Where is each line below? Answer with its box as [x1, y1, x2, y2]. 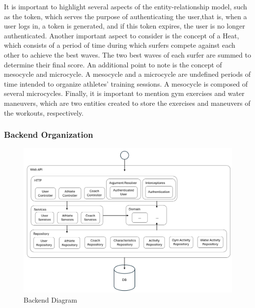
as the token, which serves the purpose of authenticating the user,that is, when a [4, 11, 247, 21]
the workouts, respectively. [4, 107, 84, 118]
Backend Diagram [24, 294, 77, 305]
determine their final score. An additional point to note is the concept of [4, 59, 222, 69]
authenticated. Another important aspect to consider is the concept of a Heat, [4, 30, 239, 40]
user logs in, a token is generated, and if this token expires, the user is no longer [4, 21, 245, 31]
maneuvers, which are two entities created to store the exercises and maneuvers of [4, 97, 251, 108]
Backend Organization [4, 128, 93, 141]
